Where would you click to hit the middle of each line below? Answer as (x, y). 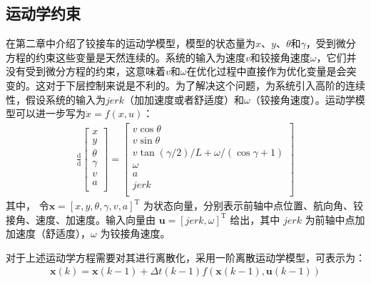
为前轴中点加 (335, 219)
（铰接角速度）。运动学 (303, 99)
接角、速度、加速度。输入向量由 (81, 219)
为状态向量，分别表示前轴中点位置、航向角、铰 (254, 205)
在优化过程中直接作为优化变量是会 (266, 71)
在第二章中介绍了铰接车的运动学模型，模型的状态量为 (131, 43)
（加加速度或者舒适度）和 (184, 99)
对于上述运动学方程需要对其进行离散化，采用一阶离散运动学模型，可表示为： (185, 257)
